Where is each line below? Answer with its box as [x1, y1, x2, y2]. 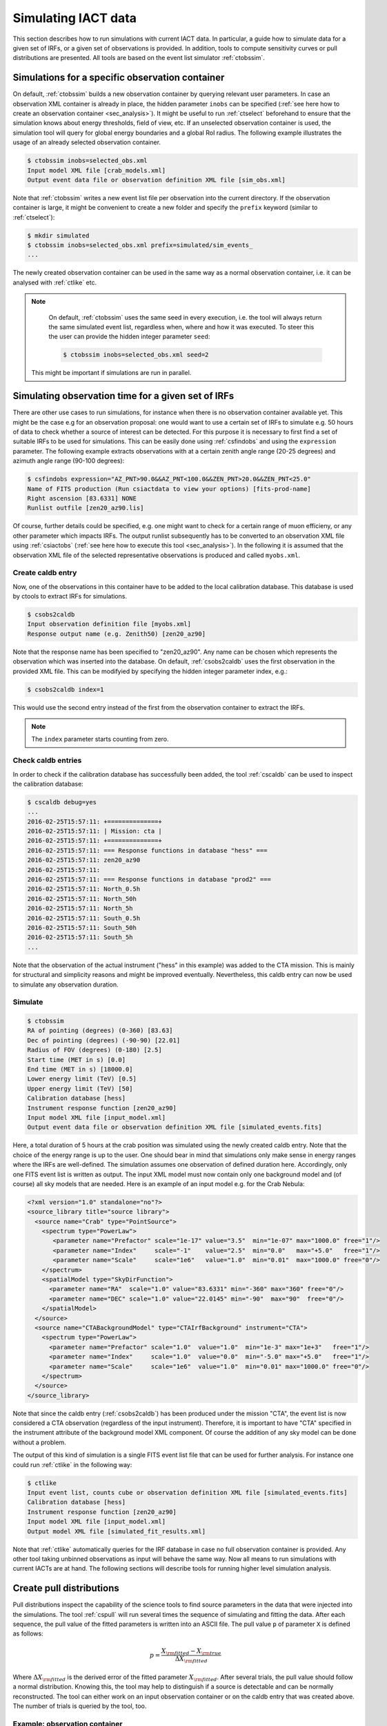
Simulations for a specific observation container [12, 72, 225, 84]
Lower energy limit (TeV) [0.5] [27, 1075, 137, 1083]
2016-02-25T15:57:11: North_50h [27, 895, 137, 902]
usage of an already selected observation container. [12, 138, 161, 146]
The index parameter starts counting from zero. [31, 735, 169, 744]
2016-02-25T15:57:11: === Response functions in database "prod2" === [27, 875, 272, 884]
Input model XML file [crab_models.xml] [27, 166, 166, 174]
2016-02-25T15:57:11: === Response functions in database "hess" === [27, 846, 268, 854]
